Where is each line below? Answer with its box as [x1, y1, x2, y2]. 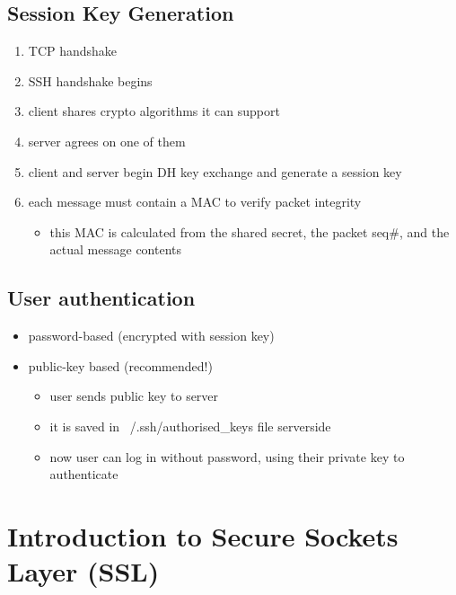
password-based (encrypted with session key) [28, 326, 275, 345]
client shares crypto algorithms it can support [28, 102, 280, 120]
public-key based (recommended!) [28, 356, 213, 375]
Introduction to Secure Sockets [7, 517, 399, 554]
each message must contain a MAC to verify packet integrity [28, 192, 362, 211]
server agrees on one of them [28, 131, 186, 150]
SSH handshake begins [28, 71, 153, 90]
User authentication [7, 284, 196, 312]
